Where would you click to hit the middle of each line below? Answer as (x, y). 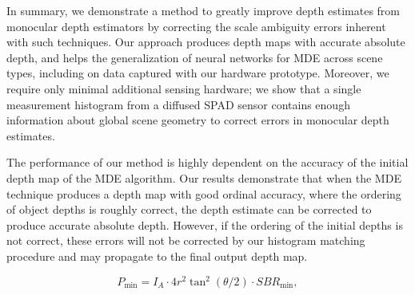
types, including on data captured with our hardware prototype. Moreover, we (198, 73)
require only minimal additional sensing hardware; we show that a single (184, 88)
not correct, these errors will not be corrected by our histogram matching (186, 240)
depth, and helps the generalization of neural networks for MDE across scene (195, 57)
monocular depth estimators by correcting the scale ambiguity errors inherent (196, 26)
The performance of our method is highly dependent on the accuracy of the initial (207, 162)
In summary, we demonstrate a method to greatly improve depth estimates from (204, 10)
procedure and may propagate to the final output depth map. (157, 256)
